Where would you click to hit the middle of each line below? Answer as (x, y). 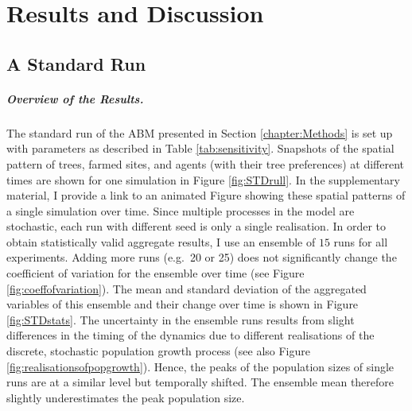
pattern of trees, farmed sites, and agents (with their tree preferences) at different (205, 163)
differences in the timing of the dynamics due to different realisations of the (190, 335)
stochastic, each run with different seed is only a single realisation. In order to (196, 226)
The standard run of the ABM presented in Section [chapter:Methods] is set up (200, 132)
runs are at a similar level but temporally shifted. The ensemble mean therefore (200, 382)
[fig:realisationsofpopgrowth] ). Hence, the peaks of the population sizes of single (200, 366)
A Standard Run (76, 63)
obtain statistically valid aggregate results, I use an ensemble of (161, 241)
